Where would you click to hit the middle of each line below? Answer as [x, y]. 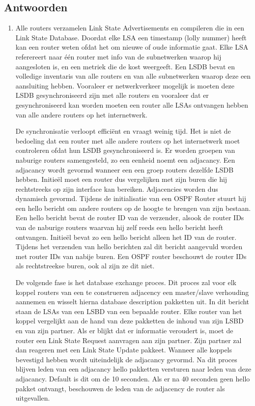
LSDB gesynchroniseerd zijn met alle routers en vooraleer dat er [112, 95]
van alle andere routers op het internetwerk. [82, 114]
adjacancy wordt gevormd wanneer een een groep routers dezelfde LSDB [125, 169]
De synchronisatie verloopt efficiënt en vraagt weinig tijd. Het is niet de [123, 131]
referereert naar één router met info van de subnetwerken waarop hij [118, 56]
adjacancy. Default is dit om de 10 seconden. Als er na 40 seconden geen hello [133, 378]
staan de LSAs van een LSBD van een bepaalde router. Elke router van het [129, 311]
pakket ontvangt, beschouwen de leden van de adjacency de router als [120, 388]
